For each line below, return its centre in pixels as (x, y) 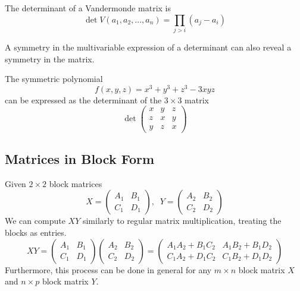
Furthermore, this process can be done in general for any (108, 269)
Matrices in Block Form (80, 158)
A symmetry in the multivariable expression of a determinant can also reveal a (148, 47)
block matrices (76, 183)
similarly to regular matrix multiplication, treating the (182, 221)
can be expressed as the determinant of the (83, 99)
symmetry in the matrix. (50, 58)
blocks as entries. (36, 232)
